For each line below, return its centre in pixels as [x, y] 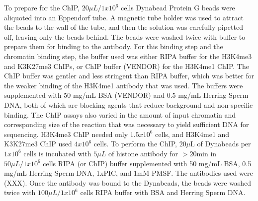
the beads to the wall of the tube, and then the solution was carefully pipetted [124, 27]
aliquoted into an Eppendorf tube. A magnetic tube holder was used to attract [124, 17]
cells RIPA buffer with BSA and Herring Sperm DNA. [163, 192]
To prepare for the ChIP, [42, 7]
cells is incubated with [57, 153]
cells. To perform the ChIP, [135, 144]
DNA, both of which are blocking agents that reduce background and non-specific [129, 104]
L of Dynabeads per [221, 144]
